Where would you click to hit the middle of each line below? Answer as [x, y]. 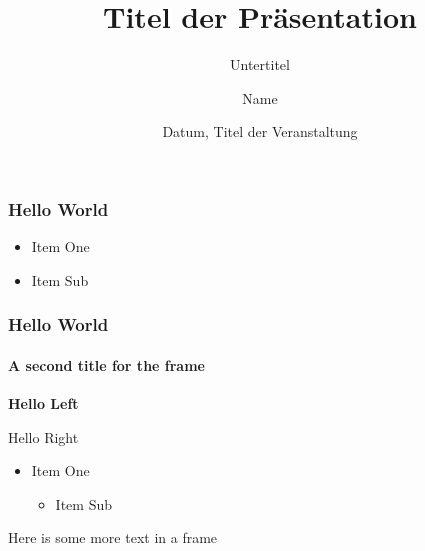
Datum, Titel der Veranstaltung [260, 131]
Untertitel [260, 64]
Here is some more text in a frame [113, 537]
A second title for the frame [106, 364]
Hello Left [43, 403]
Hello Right [43, 436]
